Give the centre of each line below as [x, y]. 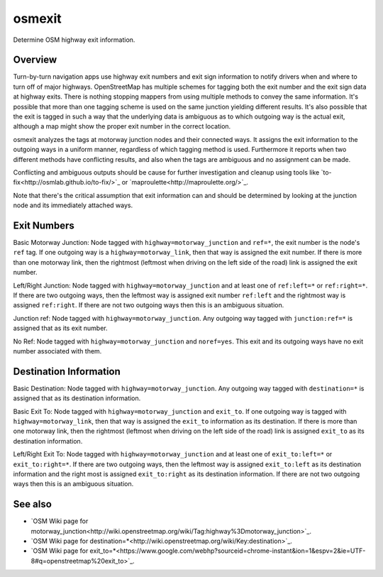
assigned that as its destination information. [77, 398]
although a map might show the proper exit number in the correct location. [122, 126]
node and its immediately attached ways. [73, 205]
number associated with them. [57, 351]
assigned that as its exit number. [60, 328]
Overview [35, 60]
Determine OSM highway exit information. [74, 40]
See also [33, 504]
